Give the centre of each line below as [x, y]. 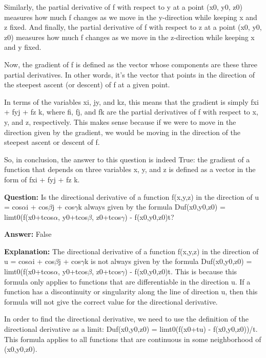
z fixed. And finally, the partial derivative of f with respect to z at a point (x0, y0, [133, 27]
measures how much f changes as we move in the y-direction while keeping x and [131, 17]
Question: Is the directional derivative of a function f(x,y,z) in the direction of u [131, 196]
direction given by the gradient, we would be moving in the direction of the [122, 132]
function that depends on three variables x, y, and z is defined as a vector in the [130, 169]
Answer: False [28, 234]
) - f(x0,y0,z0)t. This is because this [181, 271]
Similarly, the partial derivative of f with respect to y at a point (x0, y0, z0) [123, 7]
